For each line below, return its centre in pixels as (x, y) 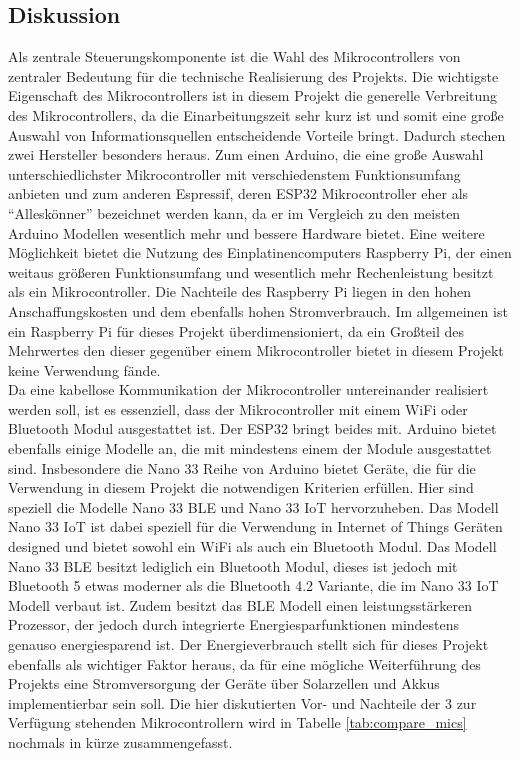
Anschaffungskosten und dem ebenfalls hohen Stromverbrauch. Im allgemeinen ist (258, 310)
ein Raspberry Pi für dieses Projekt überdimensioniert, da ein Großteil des (236, 330)
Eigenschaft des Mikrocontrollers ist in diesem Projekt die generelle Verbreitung (253, 95)
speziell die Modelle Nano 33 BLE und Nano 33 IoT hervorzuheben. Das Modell (253, 506)
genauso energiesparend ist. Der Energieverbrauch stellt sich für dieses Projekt (248, 644)
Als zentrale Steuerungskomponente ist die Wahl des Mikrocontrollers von (234, 56)
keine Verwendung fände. (84, 369)
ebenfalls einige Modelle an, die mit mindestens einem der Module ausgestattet (250, 448)
